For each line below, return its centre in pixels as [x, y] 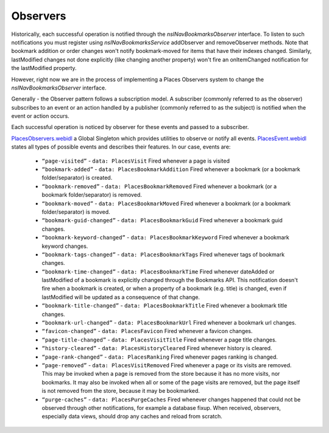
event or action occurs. [40, 116]
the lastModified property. [44, 68]
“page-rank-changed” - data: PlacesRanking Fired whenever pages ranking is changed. [160, 357]
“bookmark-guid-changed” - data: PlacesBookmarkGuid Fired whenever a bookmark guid [162, 220]
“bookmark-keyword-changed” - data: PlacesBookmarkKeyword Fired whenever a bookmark [165, 238]
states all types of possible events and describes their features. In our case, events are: [121, 147]
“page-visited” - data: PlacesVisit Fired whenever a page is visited [136, 161]
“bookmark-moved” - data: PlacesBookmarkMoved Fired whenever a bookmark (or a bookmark [166, 203]
